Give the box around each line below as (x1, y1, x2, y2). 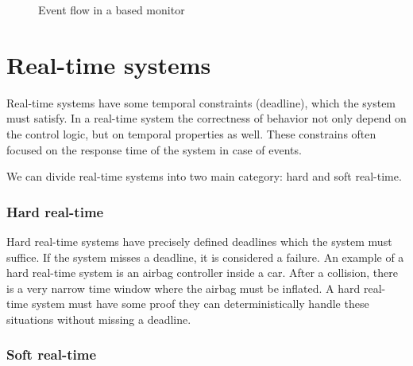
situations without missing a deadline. (6, 310, 191, 327)
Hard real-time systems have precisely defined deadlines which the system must (6, 232, 392, 249)
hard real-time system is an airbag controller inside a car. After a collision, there (6, 264, 399, 281)
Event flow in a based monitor (38, 2, 185, 18)
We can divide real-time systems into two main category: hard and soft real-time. (6, 168, 402, 185)
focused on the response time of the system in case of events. (6, 141, 302, 158)
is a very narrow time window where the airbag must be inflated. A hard (6, 279, 361, 296)
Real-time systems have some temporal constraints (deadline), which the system (6, 94, 396, 111)
